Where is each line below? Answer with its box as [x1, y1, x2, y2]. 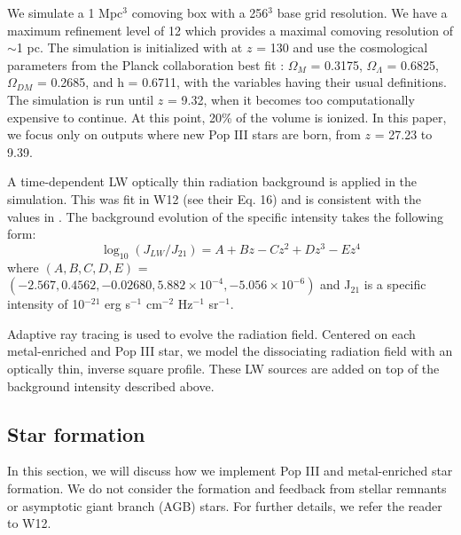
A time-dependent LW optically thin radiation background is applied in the [7, 172, 418, 191]
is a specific [363, 275, 426, 294]
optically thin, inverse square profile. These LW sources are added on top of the [7, 358, 440, 377]
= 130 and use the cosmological [256, 38, 428, 57]
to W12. [7, 514, 51, 532]
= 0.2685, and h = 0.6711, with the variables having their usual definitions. [36, 73, 447, 91]
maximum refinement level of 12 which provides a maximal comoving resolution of [7, 20, 454, 39]
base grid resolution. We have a [277, 4, 448, 21]
